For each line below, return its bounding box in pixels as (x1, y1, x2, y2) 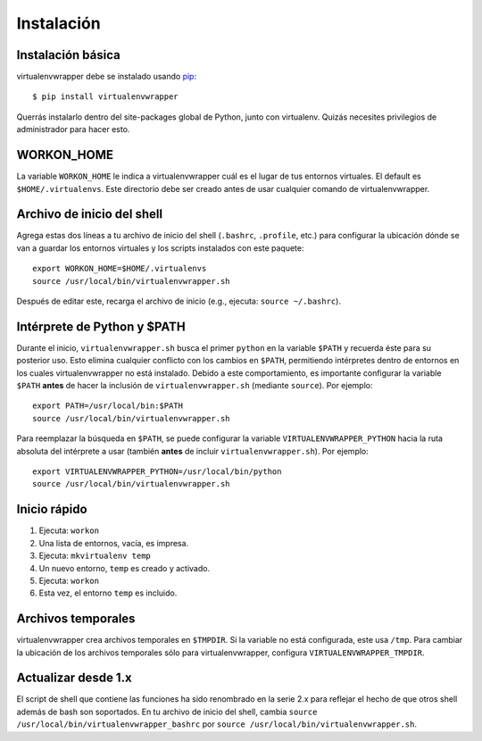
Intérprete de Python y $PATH (16, 319, 187, 334)
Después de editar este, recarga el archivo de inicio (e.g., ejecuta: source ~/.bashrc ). (16, 296, 341, 306)
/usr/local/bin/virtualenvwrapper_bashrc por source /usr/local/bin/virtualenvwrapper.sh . (16, 719, 417, 729)
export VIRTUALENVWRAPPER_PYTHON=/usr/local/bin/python (32, 467, 282, 477)
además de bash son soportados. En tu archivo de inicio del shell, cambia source (16, 706, 318, 717)
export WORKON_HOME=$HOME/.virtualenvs (32, 263, 207, 274)
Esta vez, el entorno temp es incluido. (38, 587, 178, 598)
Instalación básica (16, 47, 120, 62)
